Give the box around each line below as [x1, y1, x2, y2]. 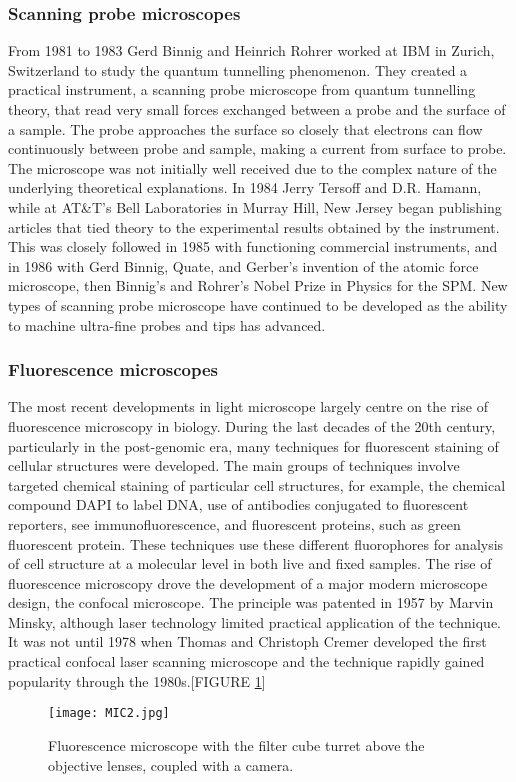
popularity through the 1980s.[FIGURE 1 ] [8, 670, 266, 691]
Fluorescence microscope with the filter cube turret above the [48, 734, 425, 755]
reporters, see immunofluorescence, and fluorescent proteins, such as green [8, 513, 461, 534]
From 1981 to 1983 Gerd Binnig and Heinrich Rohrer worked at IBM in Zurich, [8, 40, 495, 61]
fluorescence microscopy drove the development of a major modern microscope [8, 572, 488, 593]
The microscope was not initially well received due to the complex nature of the [8, 157, 497, 178]
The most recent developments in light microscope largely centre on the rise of [8, 396, 488, 417]
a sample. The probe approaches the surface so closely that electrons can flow [8, 118, 483, 139]
